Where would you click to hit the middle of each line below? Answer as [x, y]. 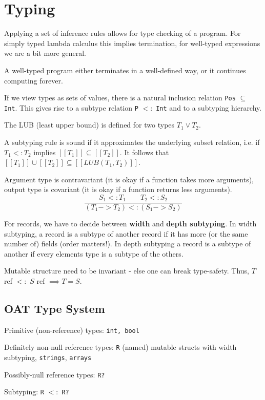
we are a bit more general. [45, 53]
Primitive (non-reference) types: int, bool [72, 330]
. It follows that [144, 152]
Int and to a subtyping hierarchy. [209, 107]
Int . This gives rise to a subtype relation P [71, 107]
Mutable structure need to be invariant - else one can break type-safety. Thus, [127, 271]
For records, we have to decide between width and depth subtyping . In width [130, 224]
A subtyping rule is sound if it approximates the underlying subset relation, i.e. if [132, 142]
